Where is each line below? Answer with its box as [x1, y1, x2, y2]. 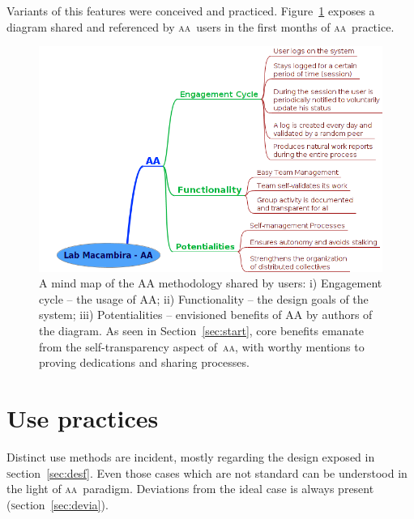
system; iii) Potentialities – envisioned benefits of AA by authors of [39, 306, 373, 323]
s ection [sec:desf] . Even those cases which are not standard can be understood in [6, 464, 408, 481]
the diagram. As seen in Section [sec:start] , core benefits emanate [39, 322, 365, 339]
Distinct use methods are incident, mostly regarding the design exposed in [6, 448, 375, 465]
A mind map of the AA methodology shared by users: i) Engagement [39, 274, 382, 291]
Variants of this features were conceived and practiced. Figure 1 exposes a [6, 2, 375, 19]
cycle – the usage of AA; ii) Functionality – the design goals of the [39, 290, 369, 307]
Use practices [6, 402, 159, 435]
